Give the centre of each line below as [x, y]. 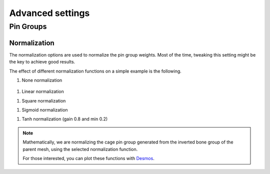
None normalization [42, 80]
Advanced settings [49, 13]
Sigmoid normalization [45, 110]
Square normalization [44, 100]
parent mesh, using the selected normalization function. [80, 149]
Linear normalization [43, 91]
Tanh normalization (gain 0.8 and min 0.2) [65, 119]
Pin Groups [28, 26]
